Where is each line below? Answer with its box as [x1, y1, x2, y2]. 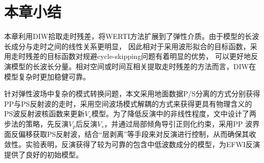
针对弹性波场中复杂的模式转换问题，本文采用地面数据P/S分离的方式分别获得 [4, 88, 260, 99]
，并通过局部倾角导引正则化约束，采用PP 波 [104, 118, 253, 129]
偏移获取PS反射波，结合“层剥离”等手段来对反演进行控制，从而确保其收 [18, 129, 256, 139]
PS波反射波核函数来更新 [4, 108, 85, 119]
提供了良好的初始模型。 [4, 149, 83, 159]
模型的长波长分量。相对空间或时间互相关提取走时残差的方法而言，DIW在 [11, 60, 256, 71]
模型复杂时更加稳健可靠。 [4, 71, 90, 81]
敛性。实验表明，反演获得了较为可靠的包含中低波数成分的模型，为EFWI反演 [4, 138, 260, 149]
